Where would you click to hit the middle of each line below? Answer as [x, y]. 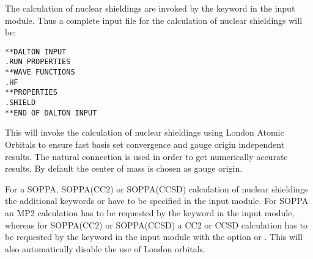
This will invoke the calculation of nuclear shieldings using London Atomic [145, 132]
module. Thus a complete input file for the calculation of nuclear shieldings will [154, 20]
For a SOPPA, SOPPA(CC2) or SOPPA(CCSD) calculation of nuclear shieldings [156, 188]
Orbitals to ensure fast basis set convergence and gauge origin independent [145, 144]
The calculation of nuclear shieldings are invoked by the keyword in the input [150, 8]
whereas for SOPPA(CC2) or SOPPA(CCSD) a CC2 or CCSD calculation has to [156, 224]
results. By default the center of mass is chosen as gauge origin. [124, 168]
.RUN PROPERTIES [38, 62]
